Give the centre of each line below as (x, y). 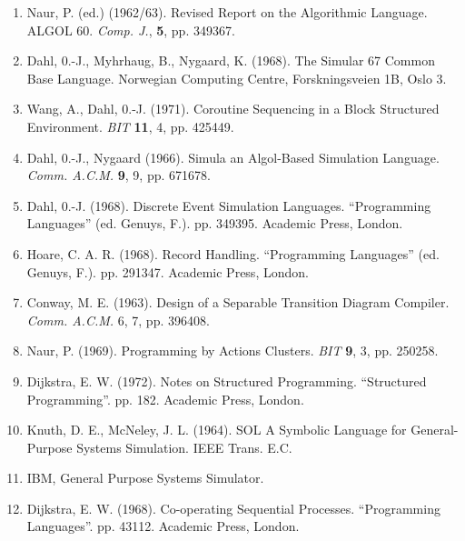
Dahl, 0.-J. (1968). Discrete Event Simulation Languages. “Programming (229, 205)
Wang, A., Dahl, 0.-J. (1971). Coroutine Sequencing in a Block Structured (233, 109)
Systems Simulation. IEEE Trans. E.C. (184, 447)
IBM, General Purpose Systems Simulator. (145, 478)
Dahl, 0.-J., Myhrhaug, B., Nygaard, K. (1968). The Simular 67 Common (231, 60)
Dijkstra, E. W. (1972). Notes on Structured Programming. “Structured (227, 381)
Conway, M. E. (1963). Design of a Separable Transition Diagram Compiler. (238, 302)
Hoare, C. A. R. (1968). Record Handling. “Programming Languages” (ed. (233, 253)
